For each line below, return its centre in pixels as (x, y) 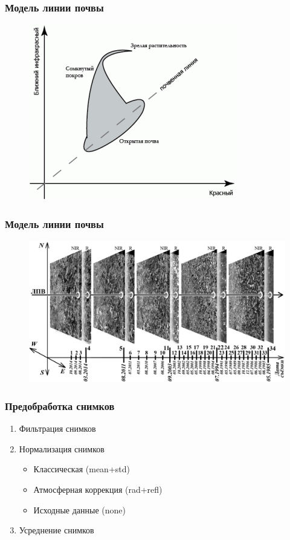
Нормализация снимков (62, 448)
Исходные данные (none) (79, 509)
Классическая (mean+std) (82, 469)
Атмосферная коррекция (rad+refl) (98, 489)
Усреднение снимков (56, 530)
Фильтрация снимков (57, 428)
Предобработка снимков (60, 405)
